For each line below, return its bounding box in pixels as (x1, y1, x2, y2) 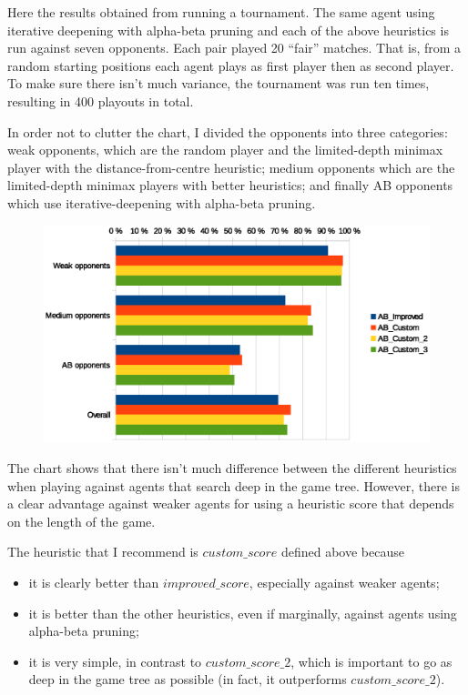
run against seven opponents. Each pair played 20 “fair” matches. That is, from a (7, 38, 462, 57)
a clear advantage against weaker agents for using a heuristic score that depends (7, 494, 454, 513)
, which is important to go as (290, 651, 453, 670)
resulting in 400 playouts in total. (7, 91, 194, 110)
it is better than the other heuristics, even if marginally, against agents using (28, 603, 457, 622)
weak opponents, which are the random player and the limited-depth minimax (7, 140, 443, 159)
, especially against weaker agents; (249, 573, 440, 591)
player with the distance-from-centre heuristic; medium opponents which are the (7, 157, 455, 176)
